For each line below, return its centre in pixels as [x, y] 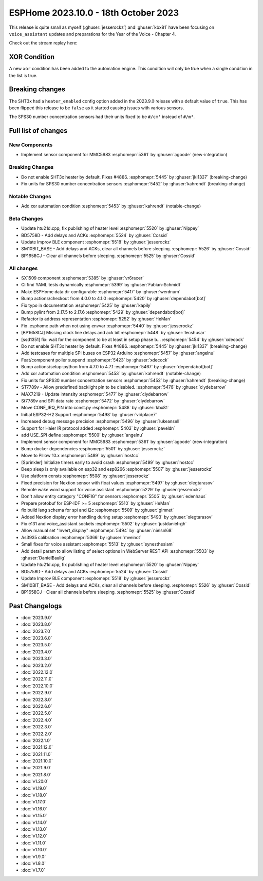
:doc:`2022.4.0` [37, 720]
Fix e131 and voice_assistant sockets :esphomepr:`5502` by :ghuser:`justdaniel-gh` [104, 524]
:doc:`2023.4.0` [37, 652]
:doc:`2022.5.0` [37, 713]
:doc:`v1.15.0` [34, 816]
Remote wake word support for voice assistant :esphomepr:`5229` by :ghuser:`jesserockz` [112, 490]
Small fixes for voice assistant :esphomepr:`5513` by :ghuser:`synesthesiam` [98, 544]
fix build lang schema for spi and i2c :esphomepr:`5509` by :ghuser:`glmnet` [98, 510]
